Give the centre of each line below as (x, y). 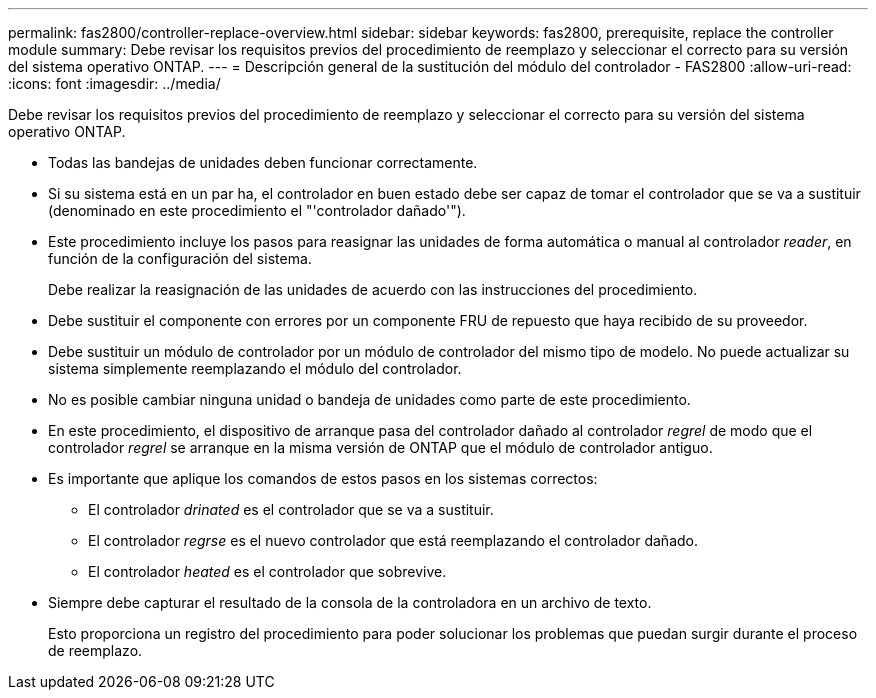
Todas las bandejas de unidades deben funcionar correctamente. (263, 162)
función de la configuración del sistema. (180, 258)
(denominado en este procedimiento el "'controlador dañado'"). (257, 210)
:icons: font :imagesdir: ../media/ (114, 83)
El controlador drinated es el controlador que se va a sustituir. (291, 509)
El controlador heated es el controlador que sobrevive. (267, 571)
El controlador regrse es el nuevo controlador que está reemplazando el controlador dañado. (393, 540)
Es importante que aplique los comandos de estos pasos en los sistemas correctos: (323, 478)
